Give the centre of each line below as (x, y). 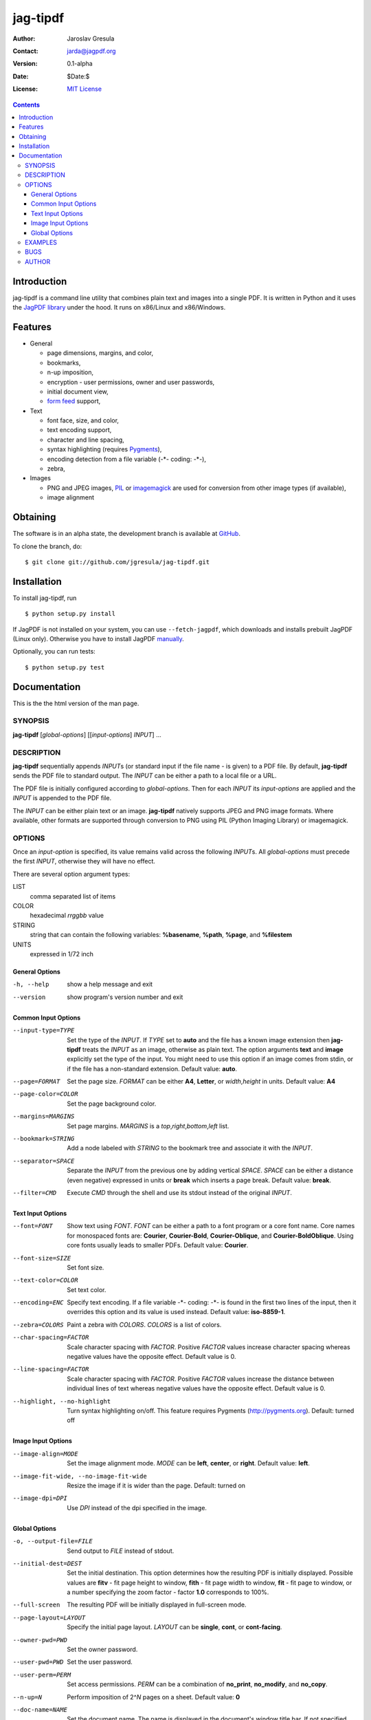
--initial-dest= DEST (47, 1563)
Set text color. (87, 1289)
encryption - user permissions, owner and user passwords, (131, 382)
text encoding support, (79, 430)
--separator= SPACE (44, 1161)
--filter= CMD (35, 1193)
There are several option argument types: (71, 874)
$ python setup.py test (65, 667)
